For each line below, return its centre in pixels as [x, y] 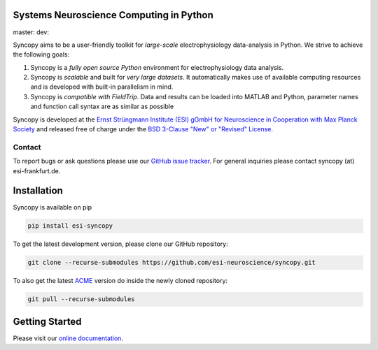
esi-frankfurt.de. [37, 170]
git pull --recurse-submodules [82, 299]
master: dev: [31, 32]
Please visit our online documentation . [68, 338]
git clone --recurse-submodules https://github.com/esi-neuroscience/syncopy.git [172, 263]
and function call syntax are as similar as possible [102, 107]
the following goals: [41, 54]
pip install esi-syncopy [70, 226]
